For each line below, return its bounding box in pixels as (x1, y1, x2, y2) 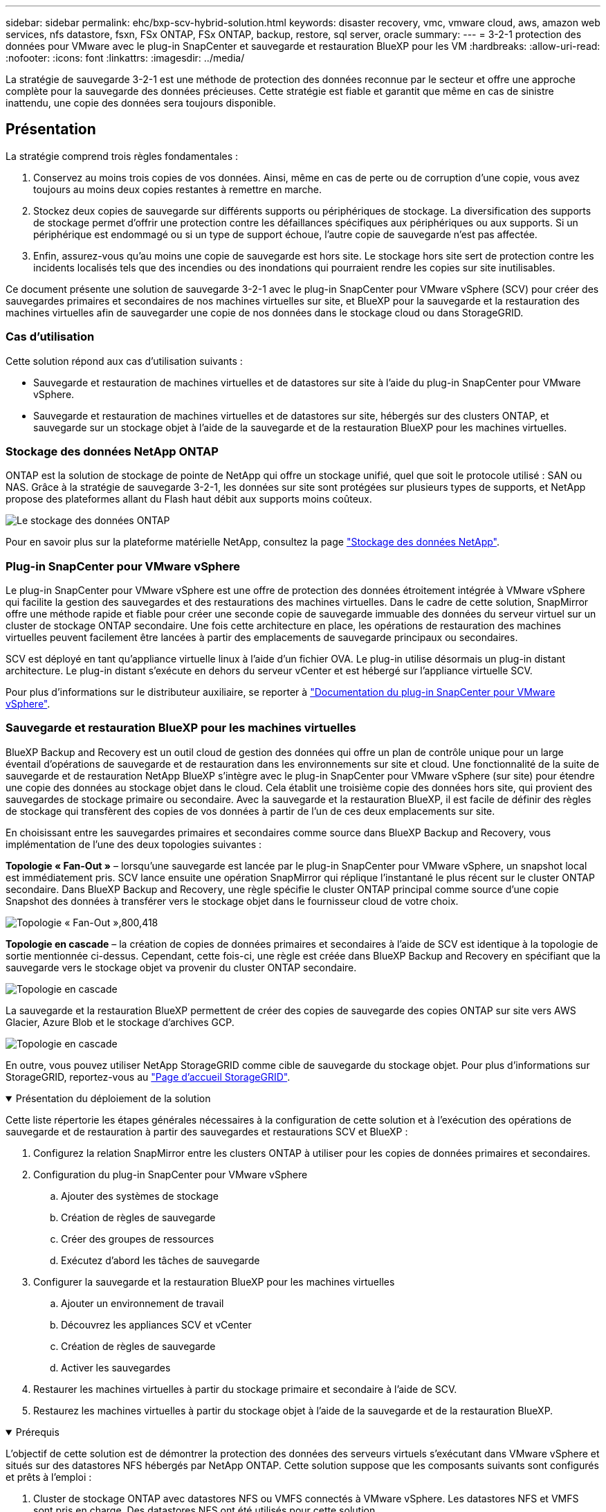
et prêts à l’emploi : (6, 1470, 92, 1483)
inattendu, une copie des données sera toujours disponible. (6, 97, 276, 109)
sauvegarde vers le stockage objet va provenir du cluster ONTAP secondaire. (6, 961, 357, 973)
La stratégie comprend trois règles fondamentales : (6, 150, 239, 162)
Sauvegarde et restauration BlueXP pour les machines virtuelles (6, 721, 356, 735)
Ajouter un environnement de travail (61, 1297, 224, 1309)
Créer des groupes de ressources (61, 1232, 214, 1245)
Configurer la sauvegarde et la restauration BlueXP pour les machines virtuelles (33, 1275, 395, 1288)
